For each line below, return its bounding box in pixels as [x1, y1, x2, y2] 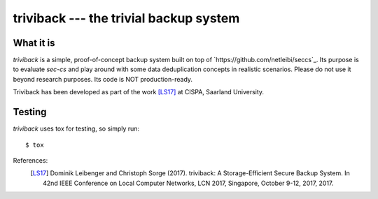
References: [13, 156, 48, 164]
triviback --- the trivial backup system [13, 10, 240, 26]
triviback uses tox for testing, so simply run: [13, 124, 140, 133]
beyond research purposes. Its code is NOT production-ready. [13, 75, 192, 83]
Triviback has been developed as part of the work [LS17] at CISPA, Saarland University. [13, 88, 265, 96]
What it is [13, 37, 55, 49]
